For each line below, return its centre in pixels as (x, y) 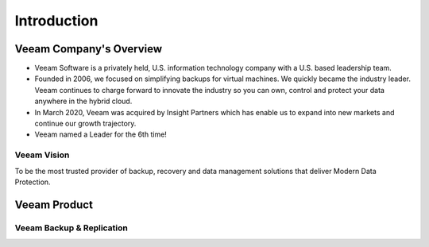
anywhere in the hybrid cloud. (83, 101)
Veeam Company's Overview (89, 49)
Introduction (56, 21)
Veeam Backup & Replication (71, 228)
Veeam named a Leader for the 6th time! (100, 134)
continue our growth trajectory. (85, 124)
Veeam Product (54, 205)
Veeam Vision (42, 155)
